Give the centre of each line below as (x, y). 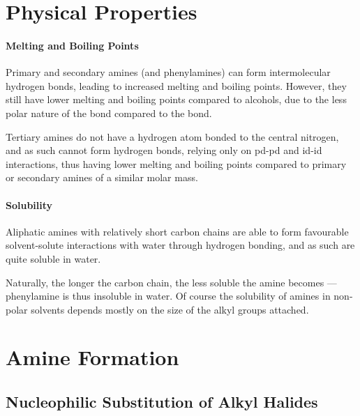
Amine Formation (92, 357)
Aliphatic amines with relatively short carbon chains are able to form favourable (177, 231)
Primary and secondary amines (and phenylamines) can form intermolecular (168, 72)
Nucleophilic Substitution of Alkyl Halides (162, 402)
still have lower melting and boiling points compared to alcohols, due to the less (176, 99)
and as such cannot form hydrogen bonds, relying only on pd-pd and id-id (164, 150)
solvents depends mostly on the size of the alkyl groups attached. (170, 309)
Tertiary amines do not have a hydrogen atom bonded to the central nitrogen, (172, 136)
